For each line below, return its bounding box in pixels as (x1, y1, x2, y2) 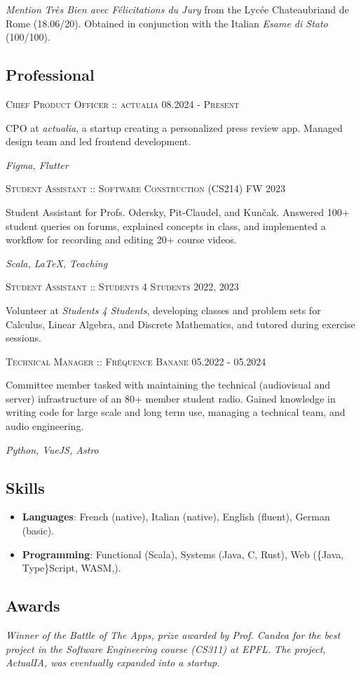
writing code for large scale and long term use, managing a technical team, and (6, 405, 346, 419)
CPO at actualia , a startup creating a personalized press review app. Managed (6, 120, 343, 135)
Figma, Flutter (6, 157, 69, 172)
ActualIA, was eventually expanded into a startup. (6, 655, 220, 670)
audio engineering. (6, 419, 84, 433)
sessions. (6, 330, 41, 345)
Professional (6, 64, 95, 86)
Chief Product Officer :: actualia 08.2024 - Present (6, 96, 240, 111)
